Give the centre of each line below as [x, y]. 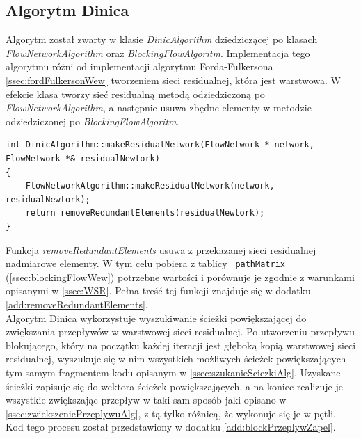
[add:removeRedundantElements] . [77, 304]
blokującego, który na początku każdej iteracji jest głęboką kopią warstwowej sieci [181, 345]
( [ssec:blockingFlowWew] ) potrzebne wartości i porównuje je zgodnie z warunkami [180, 277]
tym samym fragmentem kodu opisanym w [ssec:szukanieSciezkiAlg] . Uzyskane [173, 372]
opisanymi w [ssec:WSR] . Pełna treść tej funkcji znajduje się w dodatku [158, 290]
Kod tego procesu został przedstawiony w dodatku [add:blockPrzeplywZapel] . [171, 427]
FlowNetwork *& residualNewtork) [83, 158]
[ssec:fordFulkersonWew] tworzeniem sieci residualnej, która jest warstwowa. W [173, 80]
